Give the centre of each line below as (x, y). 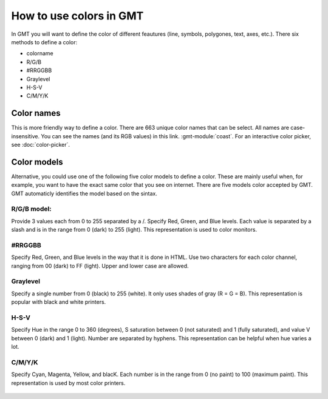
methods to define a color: (44, 42)
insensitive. (26, 136)
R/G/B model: (31, 209)
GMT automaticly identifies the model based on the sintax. (84, 193)
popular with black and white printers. (59, 302)
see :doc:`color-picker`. (40, 144)
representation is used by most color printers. (68, 383)
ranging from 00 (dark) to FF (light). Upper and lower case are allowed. (100, 266)
